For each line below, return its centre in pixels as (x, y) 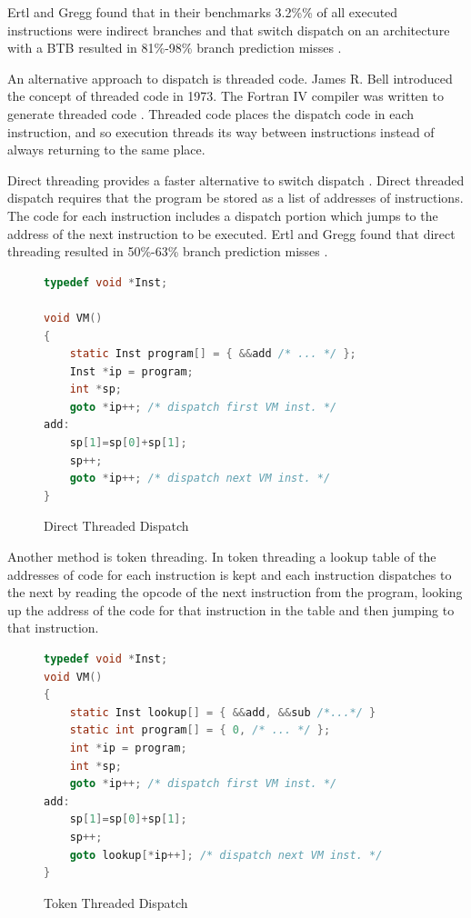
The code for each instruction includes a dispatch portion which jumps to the (223, 215)
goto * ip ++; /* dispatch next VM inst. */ (200, 479)
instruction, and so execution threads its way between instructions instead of (221, 131)
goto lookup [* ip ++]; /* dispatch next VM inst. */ (226, 855)
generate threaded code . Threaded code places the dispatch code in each (211, 113)
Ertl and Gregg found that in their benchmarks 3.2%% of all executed (203, 12)
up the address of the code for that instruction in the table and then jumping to (231, 609)
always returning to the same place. (106, 150)
